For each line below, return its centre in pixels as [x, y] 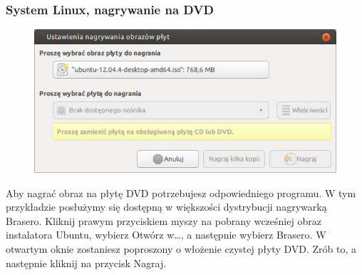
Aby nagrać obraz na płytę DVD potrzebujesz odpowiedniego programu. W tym [181, 192]
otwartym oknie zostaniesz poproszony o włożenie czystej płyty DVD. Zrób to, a [181, 248]
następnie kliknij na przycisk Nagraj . [86, 262]
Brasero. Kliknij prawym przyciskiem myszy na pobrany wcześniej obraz [164, 220]
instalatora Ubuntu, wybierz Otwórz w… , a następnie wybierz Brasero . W [166, 235]
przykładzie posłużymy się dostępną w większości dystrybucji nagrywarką [166, 207]
